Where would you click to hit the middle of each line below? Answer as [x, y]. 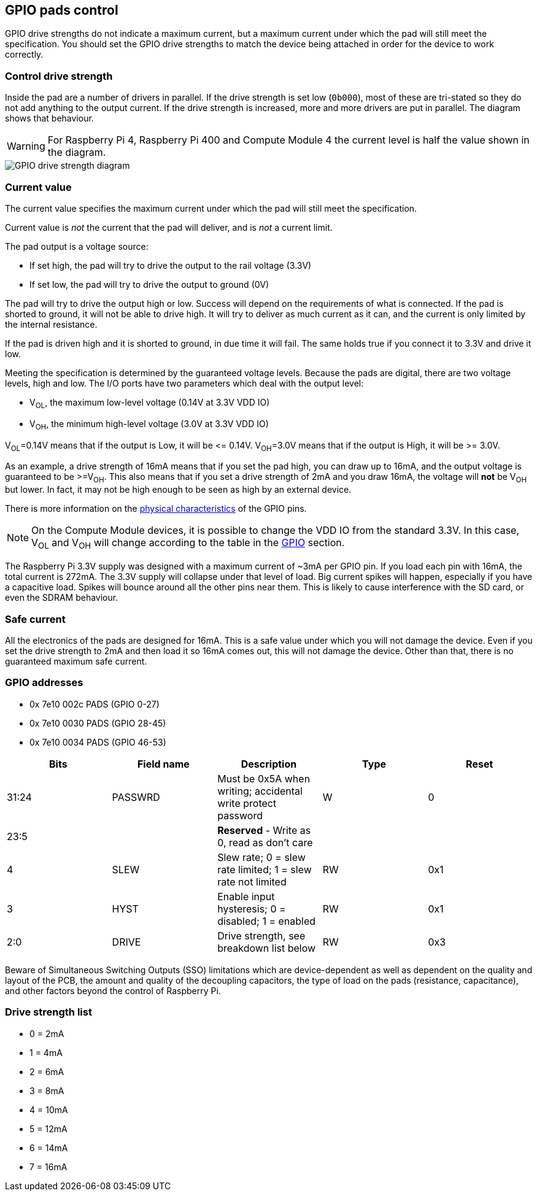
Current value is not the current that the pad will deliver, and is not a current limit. [169, 227]
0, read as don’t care [265, 842]
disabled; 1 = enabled [267, 921]
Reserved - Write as [264, 830]
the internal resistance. [51, 324]
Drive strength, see [261, 936]
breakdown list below [267, 948]
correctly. [24, 55]
